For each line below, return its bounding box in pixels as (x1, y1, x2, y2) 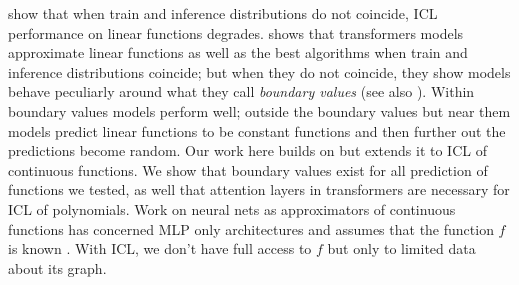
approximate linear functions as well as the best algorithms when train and (8, 42, 468, 63)
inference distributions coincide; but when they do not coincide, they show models (8, 61, 511, 82)
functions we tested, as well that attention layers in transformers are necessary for (8, 179, 510, 200)
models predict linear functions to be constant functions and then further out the (8, 120, 506, 141)
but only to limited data (327, 238, 476, 259)
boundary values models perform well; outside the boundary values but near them (8, 100, 511, 121)
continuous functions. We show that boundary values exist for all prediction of (8, 159, 488, 180)
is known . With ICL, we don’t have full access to (8, 238, 312, 259)
